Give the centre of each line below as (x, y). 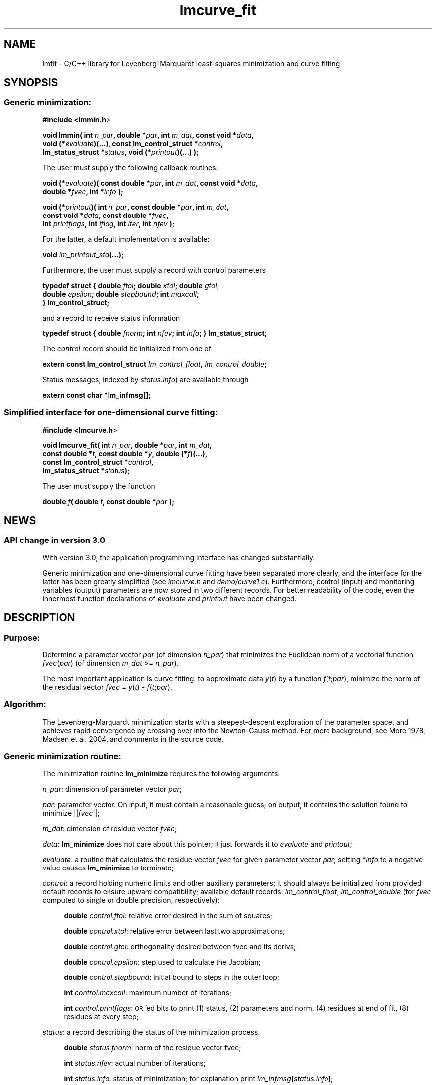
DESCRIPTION (40, 618)
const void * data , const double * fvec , (106, 215)
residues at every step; (101, 1016)
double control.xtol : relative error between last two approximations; (174, 931)
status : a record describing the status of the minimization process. (151, 1032)
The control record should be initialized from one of (127, 348)
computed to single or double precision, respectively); (131, 900)
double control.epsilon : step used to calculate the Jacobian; (162, 962)
